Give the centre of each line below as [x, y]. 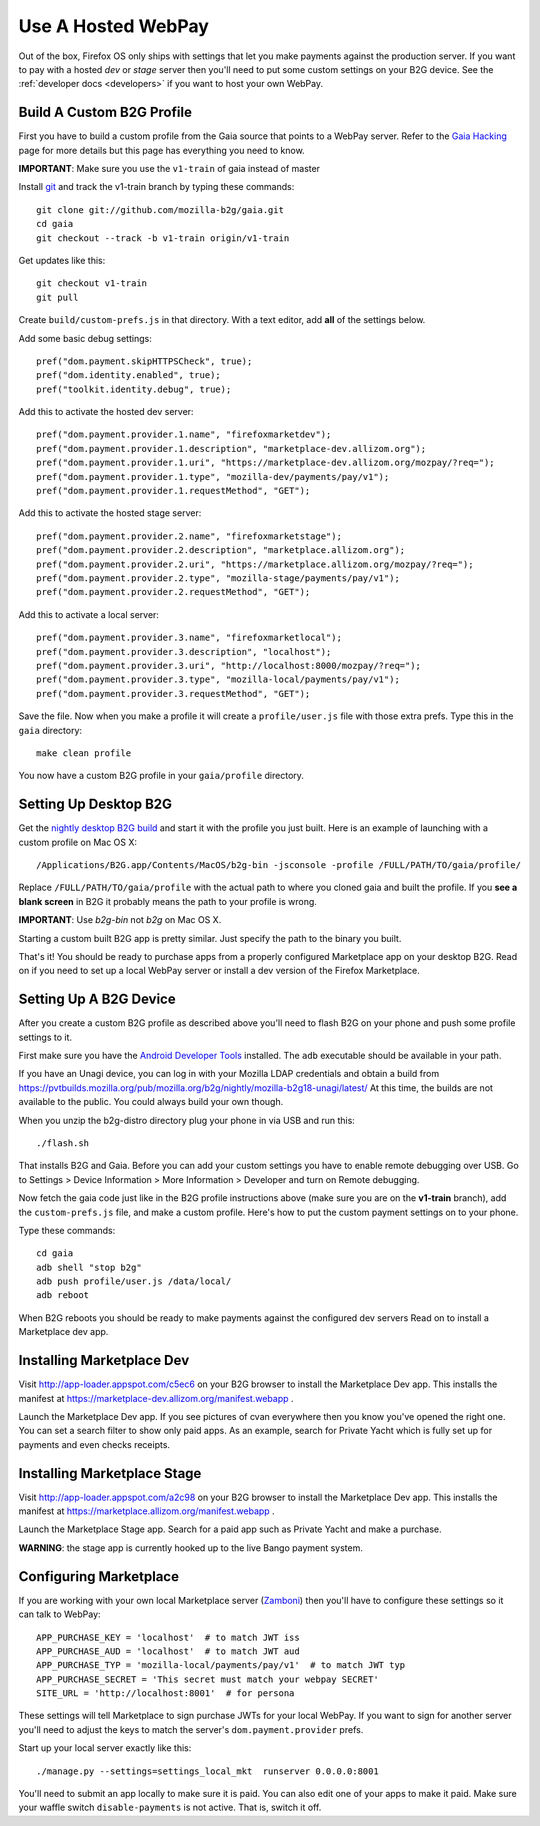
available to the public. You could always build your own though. [151, 1102]
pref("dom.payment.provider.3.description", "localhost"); [184, 651]
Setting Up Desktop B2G [95, 804]
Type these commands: [67, 1230]
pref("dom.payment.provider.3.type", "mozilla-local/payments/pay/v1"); [218, 679]
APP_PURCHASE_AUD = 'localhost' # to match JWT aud [168, 1651]
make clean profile [84, 753]
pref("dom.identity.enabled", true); [129, 375]
